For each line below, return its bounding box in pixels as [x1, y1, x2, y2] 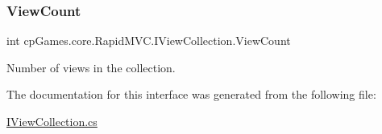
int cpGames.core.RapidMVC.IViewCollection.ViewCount [6, 32, 291, 49]
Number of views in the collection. [6, 59, 176, 75]
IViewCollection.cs [6, 113, 98, 129]
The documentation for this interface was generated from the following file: [6, 86, 376, 103]
